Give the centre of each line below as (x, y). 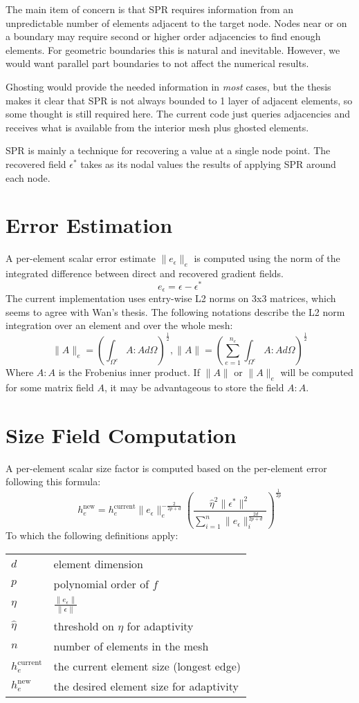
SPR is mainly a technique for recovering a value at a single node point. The (168, 150)
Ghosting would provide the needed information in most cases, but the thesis (168, 86)
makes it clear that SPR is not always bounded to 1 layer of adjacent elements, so (179, 100)
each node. (28, 177)
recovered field (36, 163)
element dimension (99, 563)
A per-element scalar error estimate (81, 258)
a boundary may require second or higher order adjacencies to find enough (163, 36)
